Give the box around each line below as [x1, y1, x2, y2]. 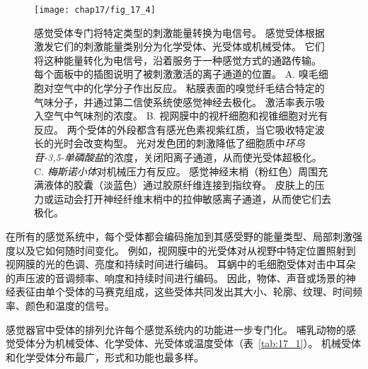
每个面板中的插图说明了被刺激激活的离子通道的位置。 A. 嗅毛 [34, 66, 318, 81]
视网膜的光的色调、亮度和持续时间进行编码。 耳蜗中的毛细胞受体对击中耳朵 [6, 257, 356, 271]
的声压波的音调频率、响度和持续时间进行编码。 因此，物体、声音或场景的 [6, 270, 346, 285]
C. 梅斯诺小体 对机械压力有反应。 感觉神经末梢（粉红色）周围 [34, 163, 318, 178]
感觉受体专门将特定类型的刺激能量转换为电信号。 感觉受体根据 [34, 25, 325, 40]
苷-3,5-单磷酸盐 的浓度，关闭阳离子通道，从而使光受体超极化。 [34, 150, 322, 164]
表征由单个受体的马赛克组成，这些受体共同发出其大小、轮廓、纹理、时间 [15, 284, 352, 299]
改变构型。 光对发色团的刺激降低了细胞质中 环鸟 [83, 136, 305, 151]
